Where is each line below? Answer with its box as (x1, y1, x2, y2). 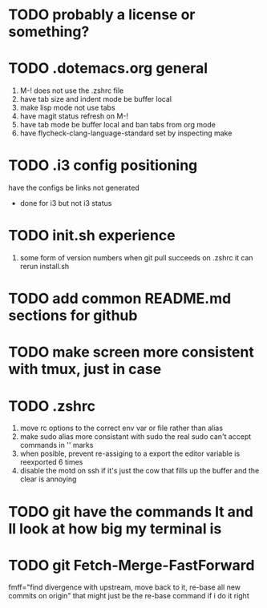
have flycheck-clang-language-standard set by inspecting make (19, 128, 233, 138)
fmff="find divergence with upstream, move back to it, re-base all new (8, 582, 241, 592)
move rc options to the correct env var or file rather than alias (19, 423, 223, 433)
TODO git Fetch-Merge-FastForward (8, 556, 255, 574)
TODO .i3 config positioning (8, 156, 198, 175)
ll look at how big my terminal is (8, 519, 222, 538)
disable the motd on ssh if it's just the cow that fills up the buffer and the (19, 466, 260, 476)
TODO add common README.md (8, 290, 232, 308)
